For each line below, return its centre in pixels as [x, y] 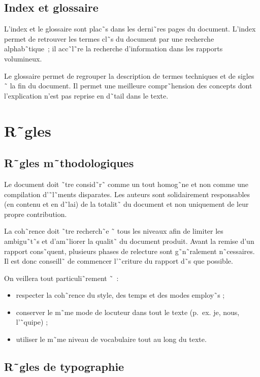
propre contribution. [36, 214]
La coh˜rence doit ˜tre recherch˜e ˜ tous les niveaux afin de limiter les [114, 231]
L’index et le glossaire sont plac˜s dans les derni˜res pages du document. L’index [130, 29]
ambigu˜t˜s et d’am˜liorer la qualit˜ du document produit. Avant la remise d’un [129, 241]
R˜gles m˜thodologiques [69, 163]
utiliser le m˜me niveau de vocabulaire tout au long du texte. [111, 339]
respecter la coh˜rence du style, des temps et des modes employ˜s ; [120, 295]
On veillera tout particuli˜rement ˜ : [61, 278]
